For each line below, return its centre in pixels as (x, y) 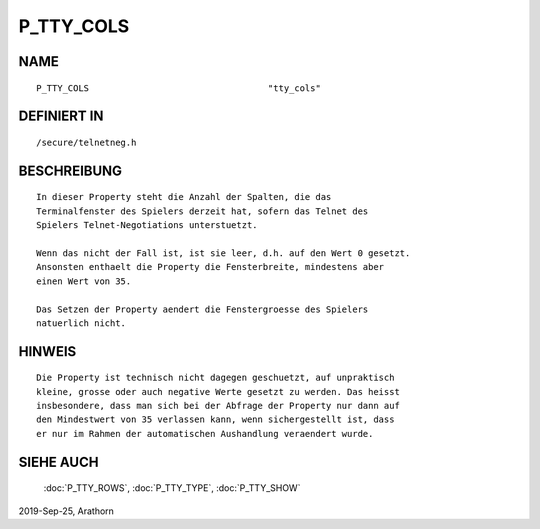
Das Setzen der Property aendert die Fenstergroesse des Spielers (202, 309)
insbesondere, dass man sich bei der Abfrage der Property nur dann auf (218, 406)
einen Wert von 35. (84, 281)
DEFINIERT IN (61, 116)
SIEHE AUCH (58, 461)
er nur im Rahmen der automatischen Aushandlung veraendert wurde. (205, 433)
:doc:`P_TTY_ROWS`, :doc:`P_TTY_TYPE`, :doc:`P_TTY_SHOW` (172, 488)
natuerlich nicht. (81, 323)
